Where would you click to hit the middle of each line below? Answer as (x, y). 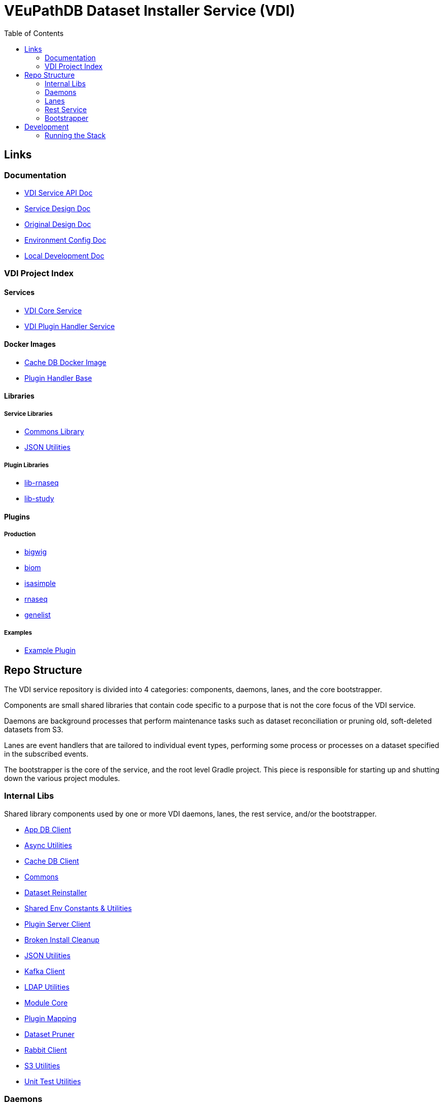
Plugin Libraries (27, 465)
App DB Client (48, 829)
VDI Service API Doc (59, 192)
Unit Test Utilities (53, 1081)
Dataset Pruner (49, 1034)
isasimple (40, 583)
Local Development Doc (64, 255)
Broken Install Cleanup (62, 939)
